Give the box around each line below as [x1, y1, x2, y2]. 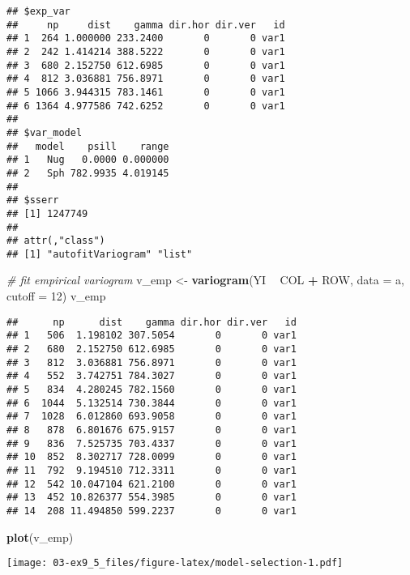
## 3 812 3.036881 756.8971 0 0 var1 [6, 356, 297, 368]
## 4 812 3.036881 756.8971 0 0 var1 [6, 73, 285, 85]
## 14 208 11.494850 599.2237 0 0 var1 [6, 505, 297, 517]
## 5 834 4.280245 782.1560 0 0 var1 [6, 383, 297, 395]
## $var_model [6, 126, 83, 138]
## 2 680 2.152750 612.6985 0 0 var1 [6, 343, 297, 355]
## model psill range [6, 140, 169, 152]
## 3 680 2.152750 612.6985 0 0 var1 [6, 59, 285, 71]
